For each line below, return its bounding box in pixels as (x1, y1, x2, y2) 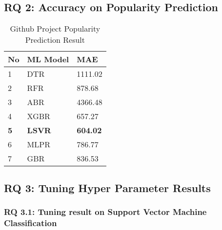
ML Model (27, 53, 69, 65)
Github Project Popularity (10, 23, 101, 35)
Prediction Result (25, 34, 85, 46)
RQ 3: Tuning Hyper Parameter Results (4, 180, 211, 195)
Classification (4, 216, 57, 229)
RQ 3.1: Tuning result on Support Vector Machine (4, 205, 207, 217)
